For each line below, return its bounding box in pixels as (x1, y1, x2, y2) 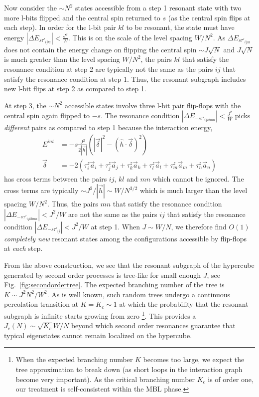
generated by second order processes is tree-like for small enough (4, 269, 201, 280)
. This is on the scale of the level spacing (68, 32, 192, 42)
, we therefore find (171, 221, 227, 231)
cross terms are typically (4, 185, 79, 196)
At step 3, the (4, 100, 46, 110)
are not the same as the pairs (68, 208, 157, 219)
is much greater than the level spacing (4, 54, 120, 64)
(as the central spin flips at (168, 12, 251, 22)
